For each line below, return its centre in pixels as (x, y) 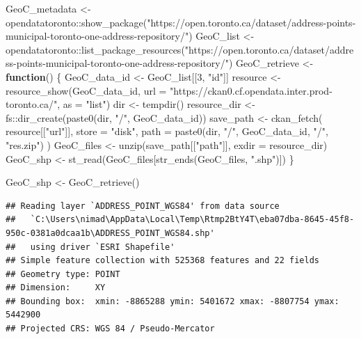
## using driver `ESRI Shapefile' (90, 247)
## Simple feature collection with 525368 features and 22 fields (163, 261)
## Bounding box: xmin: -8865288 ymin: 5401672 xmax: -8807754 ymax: (173, 301)
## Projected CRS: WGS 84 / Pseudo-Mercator (110, 329)
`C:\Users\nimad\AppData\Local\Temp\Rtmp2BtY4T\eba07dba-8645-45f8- (192, 220)
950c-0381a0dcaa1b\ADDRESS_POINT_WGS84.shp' (110, 233)
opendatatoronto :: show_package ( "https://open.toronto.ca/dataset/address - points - (181, 22)
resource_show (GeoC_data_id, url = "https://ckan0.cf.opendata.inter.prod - (169, 90)
